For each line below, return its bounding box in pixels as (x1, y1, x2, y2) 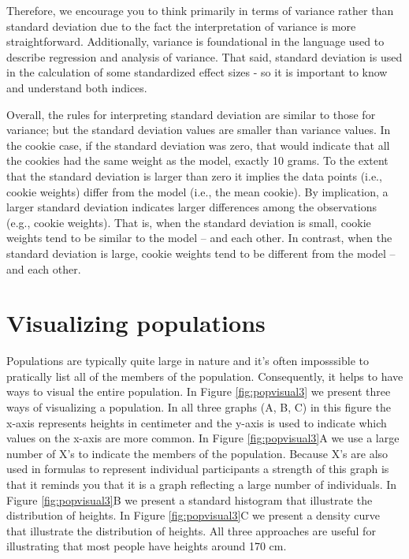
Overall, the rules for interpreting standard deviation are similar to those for (6, 106, 376, 122)
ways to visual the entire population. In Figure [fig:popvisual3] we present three (6, 383, 391, 400)
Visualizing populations (6, 307, 266, 339)
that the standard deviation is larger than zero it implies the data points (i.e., (6, 167, 382, 184)
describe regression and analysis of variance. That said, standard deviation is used (6, 48, 403, 65)
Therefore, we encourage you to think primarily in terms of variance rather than (6, 2, 394, 18)
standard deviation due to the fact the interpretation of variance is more (6, 17, 356, 34)
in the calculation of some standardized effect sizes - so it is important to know (6, 64, 388, 80)
